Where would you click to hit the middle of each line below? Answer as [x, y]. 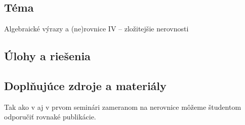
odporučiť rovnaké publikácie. [50, 117]
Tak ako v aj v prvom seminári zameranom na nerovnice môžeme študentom [123, 107]
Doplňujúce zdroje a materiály [85, 85]
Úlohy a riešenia [47, 56]
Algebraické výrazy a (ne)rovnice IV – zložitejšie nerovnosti [96, 29]
